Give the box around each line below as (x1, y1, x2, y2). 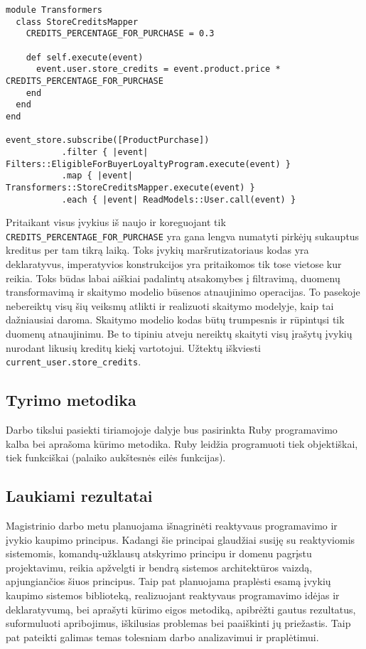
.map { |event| (61, 171, 133, 181)
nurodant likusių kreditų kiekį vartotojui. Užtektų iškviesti (6, 340, 261, 355)
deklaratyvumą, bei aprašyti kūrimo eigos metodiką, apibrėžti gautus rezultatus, (6, 601, 356, 616)
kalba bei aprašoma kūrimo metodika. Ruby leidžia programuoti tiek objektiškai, (6, 436, 358, 451)
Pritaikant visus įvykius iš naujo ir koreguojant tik (6, 215, 226, 230)
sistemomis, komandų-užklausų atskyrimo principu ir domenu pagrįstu (6, 546, 312, 561)
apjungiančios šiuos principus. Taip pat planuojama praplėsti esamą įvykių (6, 574, 331, 589)
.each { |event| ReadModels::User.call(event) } (61, 194, 296, 205)
